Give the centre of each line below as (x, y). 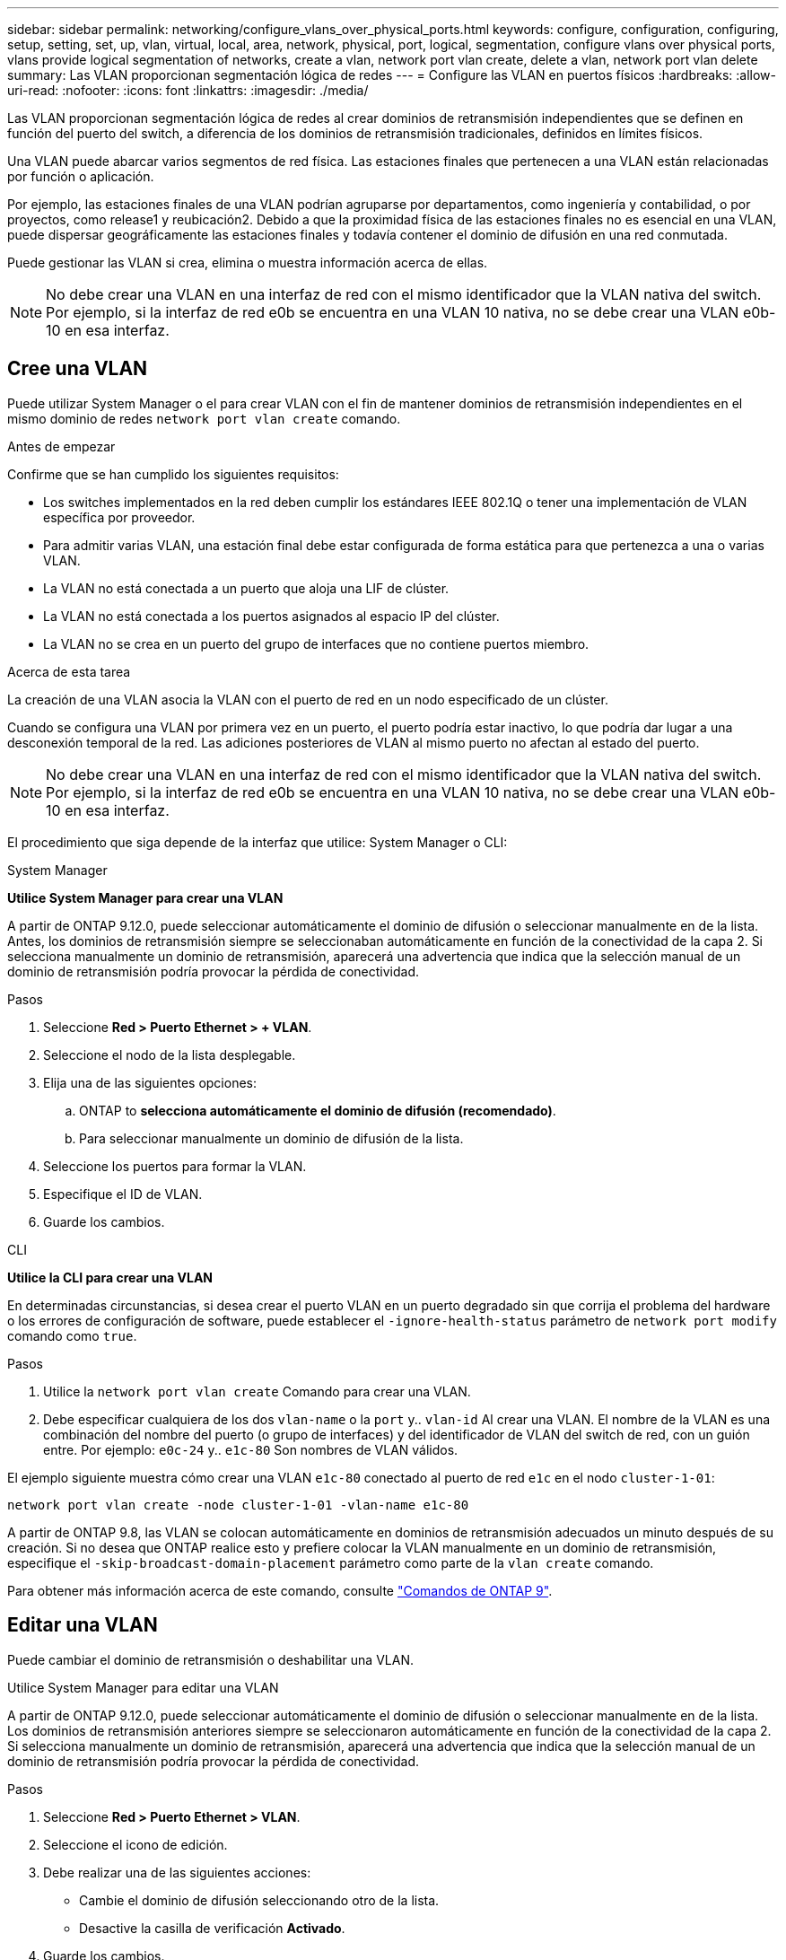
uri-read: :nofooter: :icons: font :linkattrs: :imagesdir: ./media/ (188, 90)
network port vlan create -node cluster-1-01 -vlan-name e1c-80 (238, 1505)
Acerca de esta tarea (69, 671)
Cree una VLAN (78, 369)
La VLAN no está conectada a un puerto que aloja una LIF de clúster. (246, 588)
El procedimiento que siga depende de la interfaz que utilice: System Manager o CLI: (258, 842)
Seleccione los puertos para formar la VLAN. (175, 1166)
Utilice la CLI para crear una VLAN (110, 1277)
